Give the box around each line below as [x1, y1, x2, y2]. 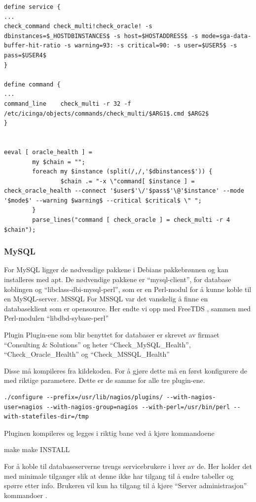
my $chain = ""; [32, 158, 85, 166]
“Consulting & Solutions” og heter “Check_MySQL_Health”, [4, 339, 191, 349]
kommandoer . [4, 490, 47, 500]
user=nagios [4, 403, 43, 411]
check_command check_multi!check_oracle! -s [4, 23, 152, 30]
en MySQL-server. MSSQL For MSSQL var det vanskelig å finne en [4, 293, 208, 304]
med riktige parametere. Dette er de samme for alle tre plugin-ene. [4, 375, 205, 385]
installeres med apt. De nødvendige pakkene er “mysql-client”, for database [4, 274, 231, 285]
